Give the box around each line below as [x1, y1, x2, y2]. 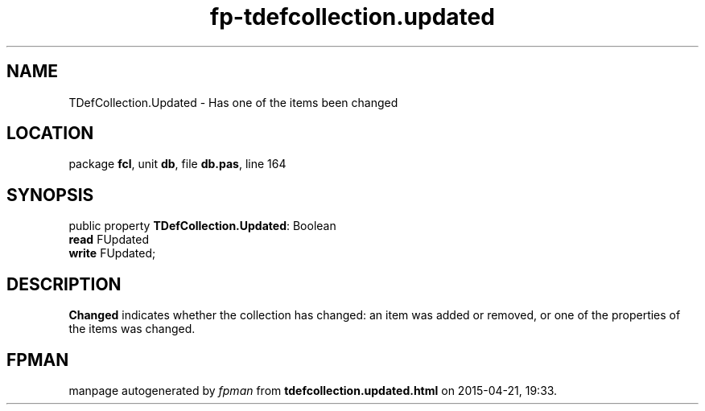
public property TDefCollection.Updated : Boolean [68, 219, 336, 233]
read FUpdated [68, 232, 149, 247]
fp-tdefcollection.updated [210, 3, 495, 31]
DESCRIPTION [6, 273, 122, 294]
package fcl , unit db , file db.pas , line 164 [68, 157, 287, 171]
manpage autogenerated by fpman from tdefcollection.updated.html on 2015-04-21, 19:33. [68, 383, 558, 397]
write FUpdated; [68, 246, 156, 261]
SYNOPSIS [6, 184, 94, 205]
